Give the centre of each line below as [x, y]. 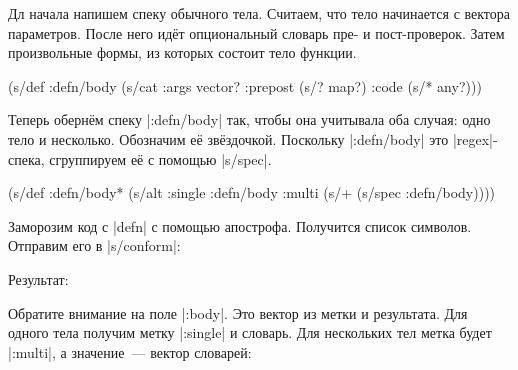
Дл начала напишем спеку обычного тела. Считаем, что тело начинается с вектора [259, 13]
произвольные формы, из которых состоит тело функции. [182, 52]
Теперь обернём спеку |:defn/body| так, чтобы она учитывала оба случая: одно [249, 119]
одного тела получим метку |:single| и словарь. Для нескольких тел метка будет [250, 332]
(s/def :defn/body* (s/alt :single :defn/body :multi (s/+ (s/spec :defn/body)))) [252, 192]
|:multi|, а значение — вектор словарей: [130, 351]
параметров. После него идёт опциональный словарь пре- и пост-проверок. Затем [256, 32]
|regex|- [475, 138]
